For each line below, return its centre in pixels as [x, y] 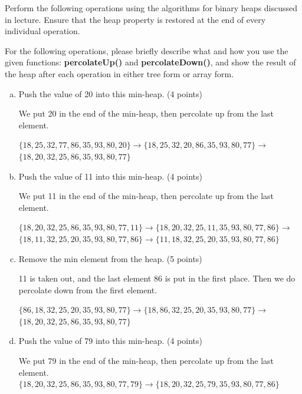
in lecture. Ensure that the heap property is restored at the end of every [135, 19]
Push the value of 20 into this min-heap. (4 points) [110, 93]
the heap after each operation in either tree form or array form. [119, 73]
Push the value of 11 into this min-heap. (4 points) [110, 176]
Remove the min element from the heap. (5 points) [110, 258]
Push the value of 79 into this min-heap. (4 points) [110, 341]
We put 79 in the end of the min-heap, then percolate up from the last [146, 361]
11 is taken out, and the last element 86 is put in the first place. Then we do [157, 278]
